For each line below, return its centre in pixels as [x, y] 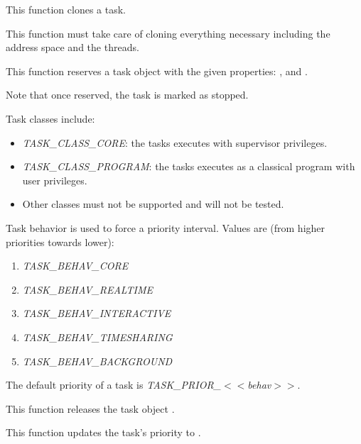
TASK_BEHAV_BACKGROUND [97, 361]
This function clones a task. [66, 9]
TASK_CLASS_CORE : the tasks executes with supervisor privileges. [175, 142]
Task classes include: [50, 118]
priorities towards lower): [60, 242]
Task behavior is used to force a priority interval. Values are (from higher [166, 227]
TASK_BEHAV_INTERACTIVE [97, 313]
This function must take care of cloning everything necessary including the [168, 33]
